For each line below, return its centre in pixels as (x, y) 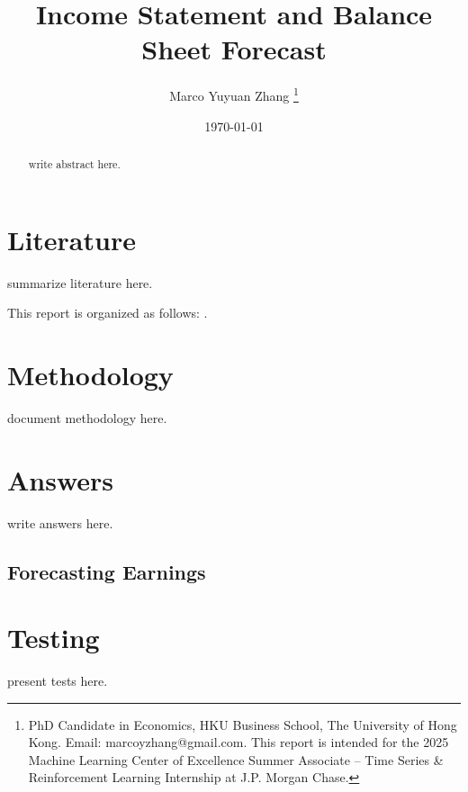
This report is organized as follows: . (108, 313)
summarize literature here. (80, 282)
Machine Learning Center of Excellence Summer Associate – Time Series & (236, 759)
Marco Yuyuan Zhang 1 (234, 94)
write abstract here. (74, 163)
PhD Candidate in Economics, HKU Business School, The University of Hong (243, 724)
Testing (54, 638)
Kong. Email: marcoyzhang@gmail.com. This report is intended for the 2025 (238, 742)
